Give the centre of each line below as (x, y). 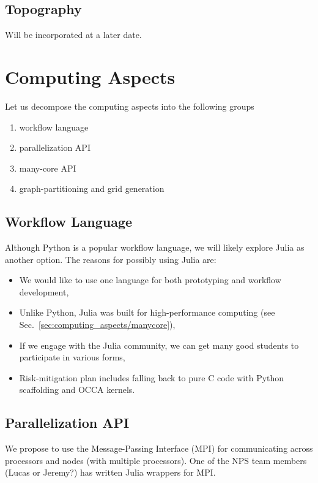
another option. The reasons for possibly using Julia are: (111, 259)
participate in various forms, (72, 357)
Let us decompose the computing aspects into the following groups (130, 106)
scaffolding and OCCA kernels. (77, 390)
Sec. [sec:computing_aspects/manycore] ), (97, 325)
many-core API (48, 168)
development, (44, 291)
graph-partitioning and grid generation (92, 188)
